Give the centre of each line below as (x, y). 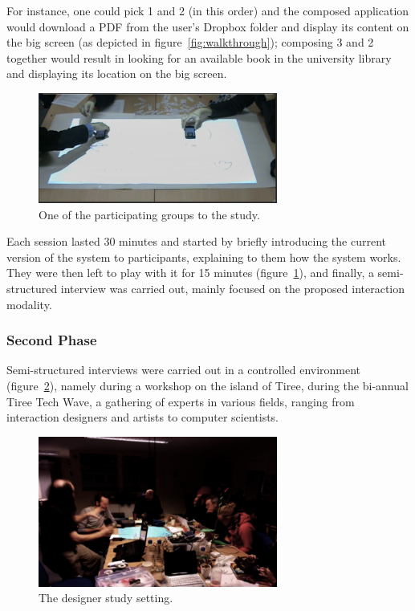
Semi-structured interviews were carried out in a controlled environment (184, 370)
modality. (29, 304)
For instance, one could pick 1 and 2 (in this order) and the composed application (208, 10)
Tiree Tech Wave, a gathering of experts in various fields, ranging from (181, 401)
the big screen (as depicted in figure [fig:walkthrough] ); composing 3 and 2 (190, 42)
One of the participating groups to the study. (149, 214)
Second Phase (52, 340)
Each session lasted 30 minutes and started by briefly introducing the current (196, 241)
